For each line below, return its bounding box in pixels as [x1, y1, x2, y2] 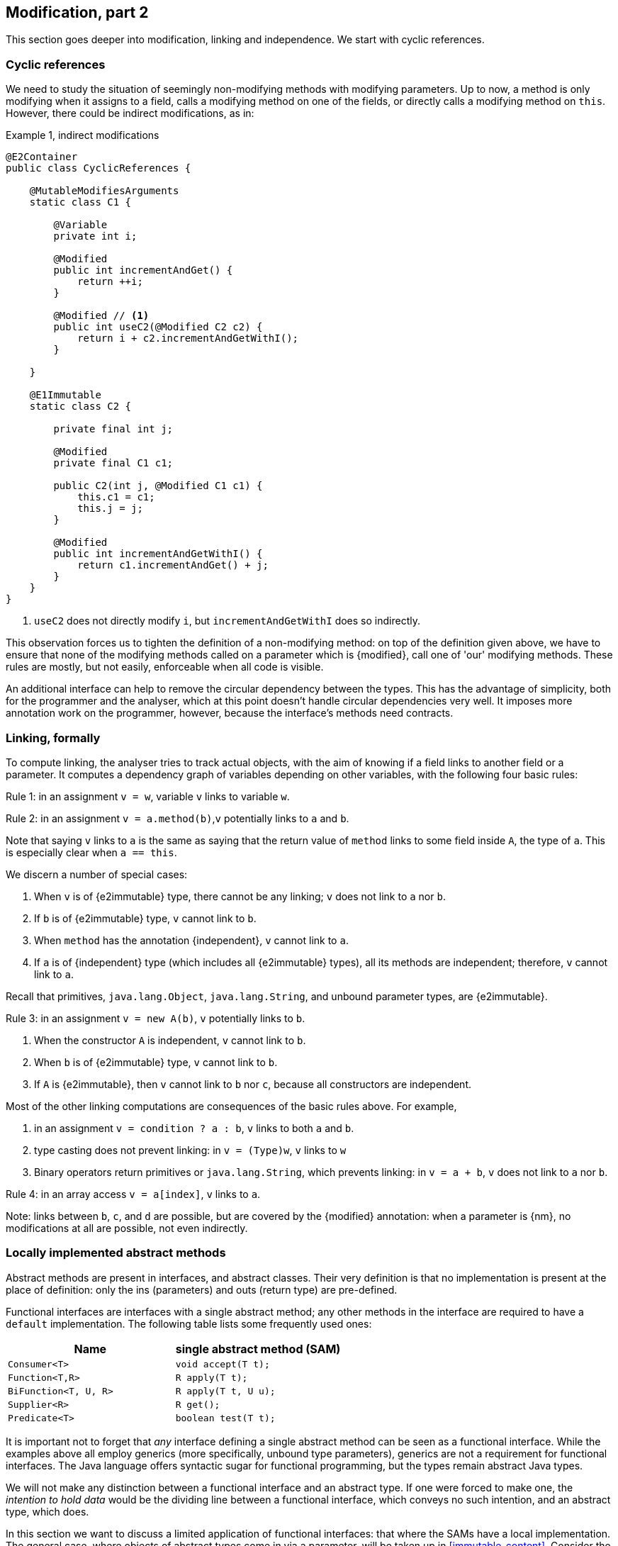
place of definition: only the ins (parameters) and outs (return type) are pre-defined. [6, 1283, 398, 1296]
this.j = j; [77, 503, 143, 515]
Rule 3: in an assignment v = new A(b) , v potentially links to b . [6, 1012, 305, 1024]
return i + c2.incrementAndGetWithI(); [77, 332, 299, 345]
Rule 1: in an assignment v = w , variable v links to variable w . [6, 790, 290, 802]
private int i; [53, 230, 137, 242]
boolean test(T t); [175, 1412, 276, 1423]
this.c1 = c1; [77, 491, 155, 503]
